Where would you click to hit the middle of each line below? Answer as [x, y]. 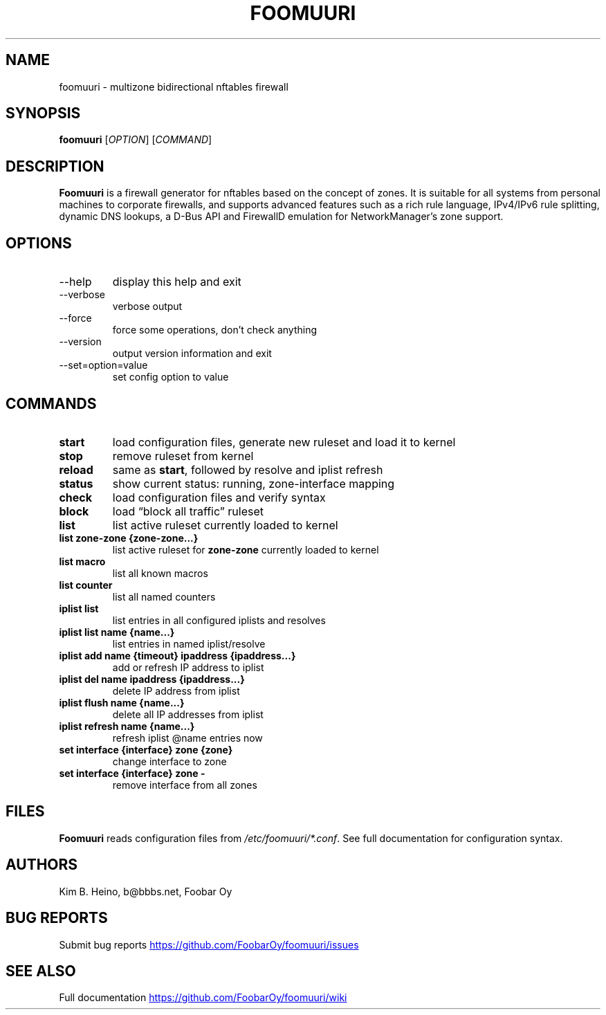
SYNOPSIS [43, 113]
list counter [86, 585]
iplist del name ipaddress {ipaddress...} [152, 679]
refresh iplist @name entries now [187, 738]
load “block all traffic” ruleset [188, 511]
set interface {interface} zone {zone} [146, 749]
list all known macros [160, 573]
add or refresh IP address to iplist [188, 667]
